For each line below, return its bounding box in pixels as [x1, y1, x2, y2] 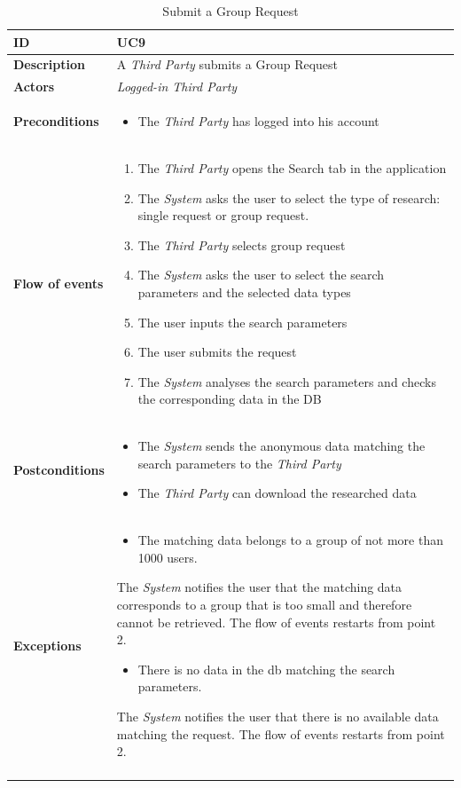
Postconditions [13, 460, 105, 478]
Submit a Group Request [162, 2, 299, 20]
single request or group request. [137, 206, 309, 225]
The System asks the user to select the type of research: [137, 188, 441, 207]
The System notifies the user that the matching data [116, 578, 402, 596]
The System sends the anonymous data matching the [137, 437, 426, 455]
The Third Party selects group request [137, 235, 346, 254]
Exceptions [13, 636, 82, 655]
